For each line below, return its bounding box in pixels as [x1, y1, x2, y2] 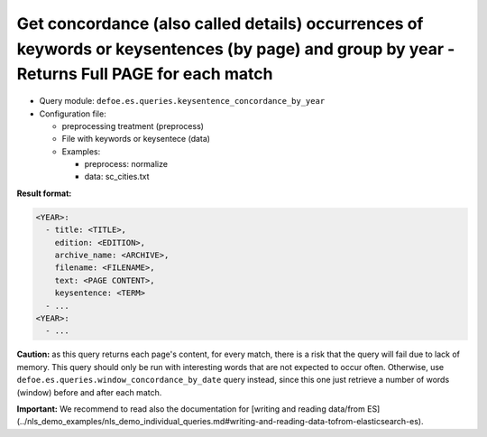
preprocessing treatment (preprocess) [61, 120, 205, 131]
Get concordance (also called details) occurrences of [16, 14, 424, 33]
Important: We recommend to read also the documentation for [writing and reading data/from [16, 403, 365, 414]
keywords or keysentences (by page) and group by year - [16, 39, 455, 59]
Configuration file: [39, 108, 107, 119]
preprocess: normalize [84, 159, 169, 170]
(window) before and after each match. [16, 386, 162, 397]
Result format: [16, 188, 72, 199]
